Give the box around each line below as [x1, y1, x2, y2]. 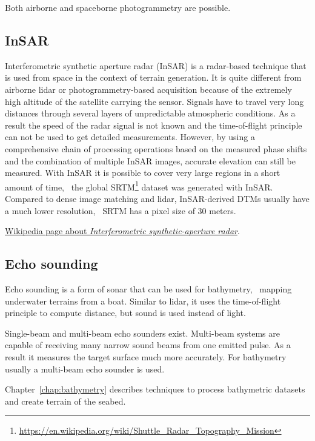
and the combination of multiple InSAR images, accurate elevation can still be [5, 154, 296, 167]
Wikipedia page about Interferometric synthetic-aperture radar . [5, 224, 240, 237]
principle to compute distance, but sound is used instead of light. [5, 306, 246, 319]
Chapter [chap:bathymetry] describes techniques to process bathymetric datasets [5, 383, 305, 396]
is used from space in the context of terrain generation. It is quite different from [5, 71, 302, 84]
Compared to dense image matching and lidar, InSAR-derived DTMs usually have [5, 192, 310, 204]
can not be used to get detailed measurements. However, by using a [5, 130, 255, 143]
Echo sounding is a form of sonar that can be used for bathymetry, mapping [5, 282, 292, 295]
